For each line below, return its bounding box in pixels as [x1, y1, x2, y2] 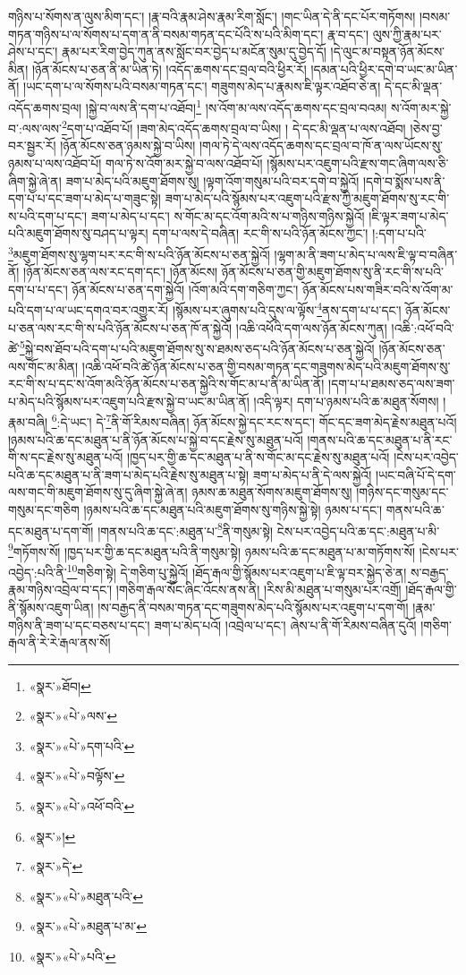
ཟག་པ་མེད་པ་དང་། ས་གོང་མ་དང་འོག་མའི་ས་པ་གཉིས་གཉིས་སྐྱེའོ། [90, 206, 365, 225]
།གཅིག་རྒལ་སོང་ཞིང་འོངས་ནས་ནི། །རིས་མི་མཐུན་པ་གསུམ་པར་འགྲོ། [115, 580, 402, 599]
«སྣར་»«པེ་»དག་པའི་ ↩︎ [29, 736, 135, 755]
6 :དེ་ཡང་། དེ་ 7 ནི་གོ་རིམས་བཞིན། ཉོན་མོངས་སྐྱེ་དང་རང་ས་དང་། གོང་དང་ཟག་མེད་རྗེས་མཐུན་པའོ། [51, 410, 457, 431]
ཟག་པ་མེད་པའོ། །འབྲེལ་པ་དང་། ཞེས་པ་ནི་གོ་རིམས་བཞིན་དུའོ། [154, 615, 417, 634]
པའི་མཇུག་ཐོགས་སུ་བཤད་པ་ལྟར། [8, 224, 148, 243]
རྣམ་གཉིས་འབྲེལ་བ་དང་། [8, 580, 113, 599]
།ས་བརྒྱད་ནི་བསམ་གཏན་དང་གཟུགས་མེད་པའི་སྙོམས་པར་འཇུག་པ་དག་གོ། [97, 597, 409, 616]
